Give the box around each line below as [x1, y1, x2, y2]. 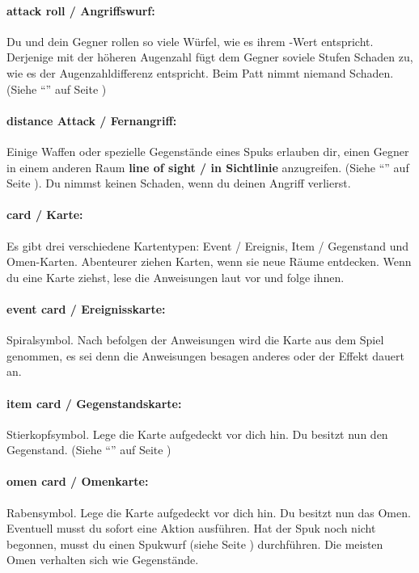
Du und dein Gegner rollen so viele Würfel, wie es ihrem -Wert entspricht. [6, 32, 374, 49]
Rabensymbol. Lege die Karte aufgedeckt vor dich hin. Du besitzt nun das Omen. [6, 503, 411, 520]
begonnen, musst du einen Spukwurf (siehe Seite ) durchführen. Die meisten [6, 535, 383, 552]
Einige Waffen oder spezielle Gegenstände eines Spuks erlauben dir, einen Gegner [6, 142, 409, 159]
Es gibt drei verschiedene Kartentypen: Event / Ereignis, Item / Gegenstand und [6, 237, 408, 254]
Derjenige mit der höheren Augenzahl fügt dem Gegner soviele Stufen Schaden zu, [6, 48, 413, 65]
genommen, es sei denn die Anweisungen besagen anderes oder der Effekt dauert [6, 347, 404, 364]
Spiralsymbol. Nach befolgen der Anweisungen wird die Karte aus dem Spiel [6, 331, 384, 348]
